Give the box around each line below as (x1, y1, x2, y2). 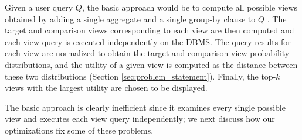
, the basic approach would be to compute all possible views (82, 1, 297, 13)
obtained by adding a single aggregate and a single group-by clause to (5, 12, 256, 25)
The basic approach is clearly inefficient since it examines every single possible (5, 101, 286, 113)
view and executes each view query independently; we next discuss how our (5, 112, 275, 125)
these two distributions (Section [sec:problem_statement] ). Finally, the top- (5, 70, 276, 82)
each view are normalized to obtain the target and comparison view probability (5, 47, 290, 59)
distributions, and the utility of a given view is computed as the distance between (5, 58, 298, 70)
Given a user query (5, 1, 73, 13)
